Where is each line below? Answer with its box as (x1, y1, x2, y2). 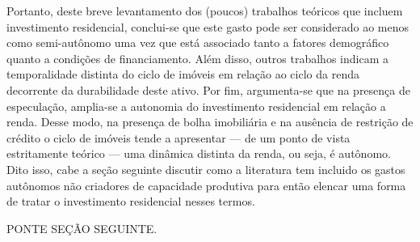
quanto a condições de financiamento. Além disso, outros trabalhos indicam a (6, 49, 388, 66)
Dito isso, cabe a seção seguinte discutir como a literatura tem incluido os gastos (6, 160, 405, 177)
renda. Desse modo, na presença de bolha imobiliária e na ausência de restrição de (6, 113, 414, 130)
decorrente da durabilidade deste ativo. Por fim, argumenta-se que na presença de (6, 81, 410, 98)
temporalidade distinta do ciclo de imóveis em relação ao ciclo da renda (6, 66, 359, 83)
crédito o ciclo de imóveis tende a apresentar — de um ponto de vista (6, 129, 351, 146)
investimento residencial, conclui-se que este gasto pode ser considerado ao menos (6, 18, 409, 35)
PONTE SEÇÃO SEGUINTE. (6, 219, 157, 236)
